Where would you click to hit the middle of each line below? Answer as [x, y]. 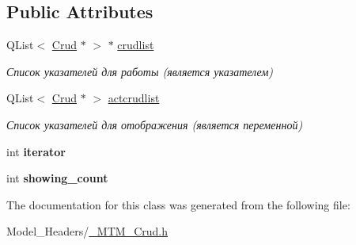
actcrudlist [134, 98]
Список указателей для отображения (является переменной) [155, 124]
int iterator [36, 151]
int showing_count [57, 178]
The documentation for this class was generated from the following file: [178, 204]
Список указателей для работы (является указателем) [140, 71]
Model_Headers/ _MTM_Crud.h [87, 231]
